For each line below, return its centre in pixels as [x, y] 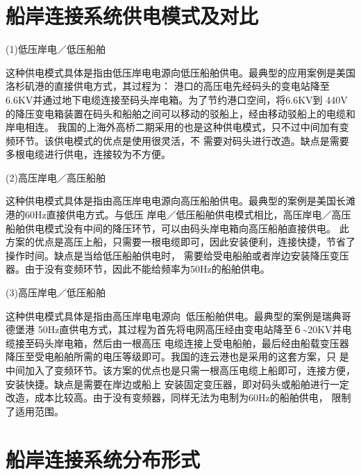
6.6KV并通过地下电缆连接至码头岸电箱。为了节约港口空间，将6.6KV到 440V [177, 99]
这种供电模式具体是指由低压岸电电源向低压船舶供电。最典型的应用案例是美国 [180, 72]
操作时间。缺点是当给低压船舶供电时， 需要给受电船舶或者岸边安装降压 [168, 255]
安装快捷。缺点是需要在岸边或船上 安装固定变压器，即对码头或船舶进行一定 [177, 384]
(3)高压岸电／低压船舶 [56, 292]
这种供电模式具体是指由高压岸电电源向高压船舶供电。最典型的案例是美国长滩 [180, 201]
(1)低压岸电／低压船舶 [56, 49]
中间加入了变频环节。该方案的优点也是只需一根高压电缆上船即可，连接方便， [180, 370]
